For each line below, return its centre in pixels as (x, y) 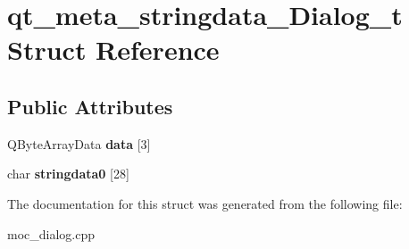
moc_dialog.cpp (51, 233)
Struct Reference (113, 50)
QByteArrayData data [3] (79, 143)
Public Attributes (90, 106)
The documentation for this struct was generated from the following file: (205, 203)
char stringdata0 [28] (68, 174)
